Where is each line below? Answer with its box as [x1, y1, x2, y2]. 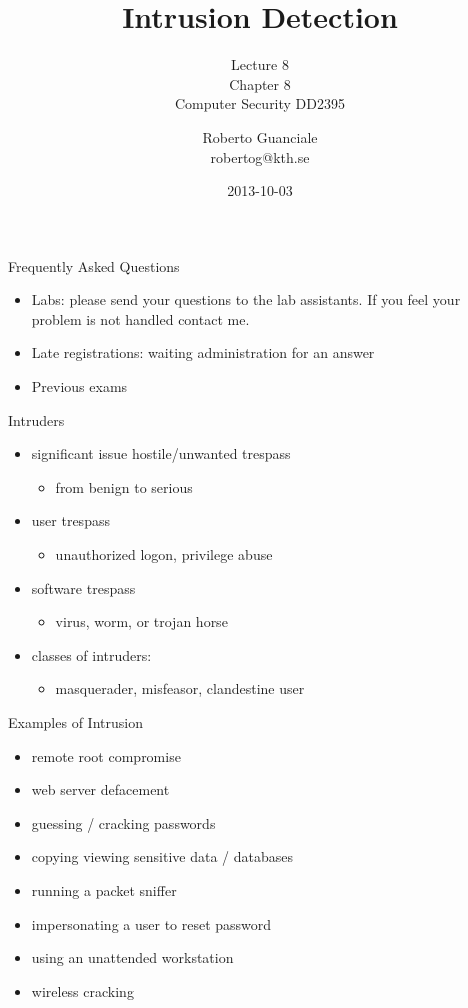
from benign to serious [55, 476, 193, 497]
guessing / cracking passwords [31, 812, 216, 833]
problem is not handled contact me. [31, 308, 250, 329]
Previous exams [31, 376, 128, 397]
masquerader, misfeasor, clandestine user [55, 678, 305, 699]
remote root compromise [31, 745, 181, 766]
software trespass [31, 577, 136, 598]
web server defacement [31, 779, 170, 800]
